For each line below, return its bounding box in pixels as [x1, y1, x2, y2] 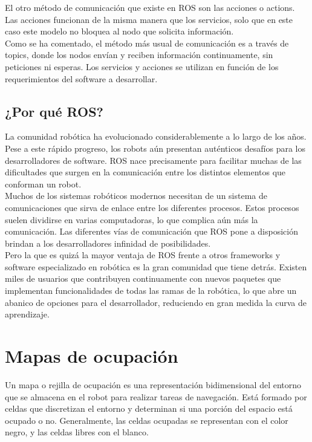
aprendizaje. [5, 308, 50, 320]
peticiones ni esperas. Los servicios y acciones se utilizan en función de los [5, 60, 279, 73]
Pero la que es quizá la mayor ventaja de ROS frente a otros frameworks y [5, 249, 281, 261]
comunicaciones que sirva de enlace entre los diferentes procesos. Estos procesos [5, 201, 299, 213]
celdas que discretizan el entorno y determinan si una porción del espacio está [5, 402, 293, 415]
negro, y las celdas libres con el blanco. [5, 426, 149, 438]
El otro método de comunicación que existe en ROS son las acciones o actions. [5, 1, 295, 13]
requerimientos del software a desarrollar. [5, 72, 158, 85]
